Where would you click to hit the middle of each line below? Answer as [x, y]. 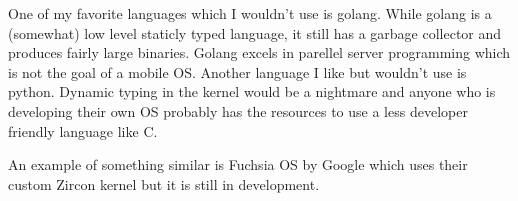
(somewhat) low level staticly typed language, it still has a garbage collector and [255, 32]
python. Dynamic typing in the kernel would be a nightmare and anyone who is [252, 91]
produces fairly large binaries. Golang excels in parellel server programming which [259, 52]
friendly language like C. [83, 130]
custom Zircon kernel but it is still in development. [164, 183]
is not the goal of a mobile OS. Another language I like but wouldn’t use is [237, 71]
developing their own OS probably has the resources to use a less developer [238, 110]
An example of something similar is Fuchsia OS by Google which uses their [238, 164]
